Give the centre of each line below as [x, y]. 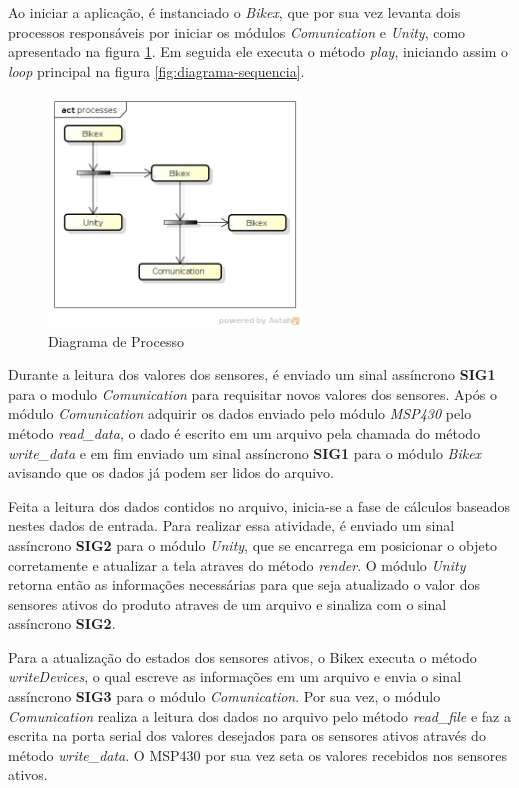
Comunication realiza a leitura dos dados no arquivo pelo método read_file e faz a [259, 715]
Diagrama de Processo [116, 340]
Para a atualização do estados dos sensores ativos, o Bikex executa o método [242, 656]
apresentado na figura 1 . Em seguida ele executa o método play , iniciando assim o [258, 51]
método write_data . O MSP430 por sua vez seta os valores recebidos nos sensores [257, 754]
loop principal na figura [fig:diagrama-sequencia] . [156, 70]
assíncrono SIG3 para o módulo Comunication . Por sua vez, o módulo [224, 696]
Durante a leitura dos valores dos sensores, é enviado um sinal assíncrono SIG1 [252, 374]
